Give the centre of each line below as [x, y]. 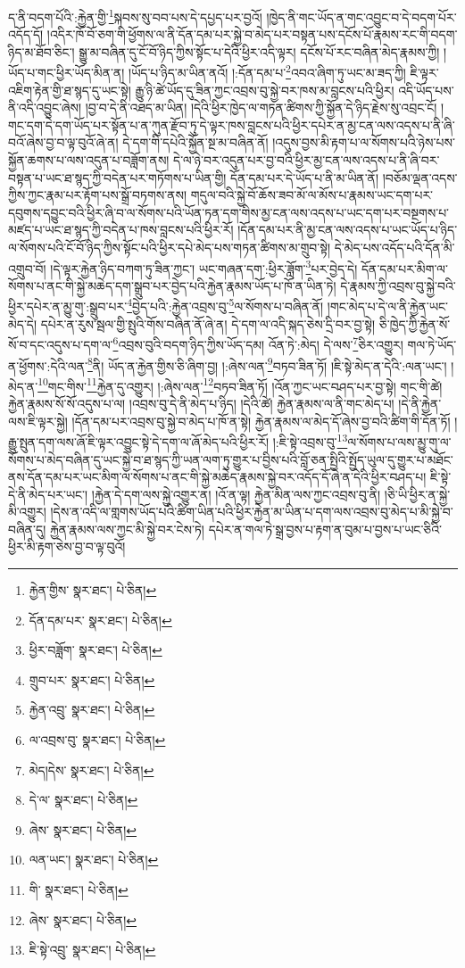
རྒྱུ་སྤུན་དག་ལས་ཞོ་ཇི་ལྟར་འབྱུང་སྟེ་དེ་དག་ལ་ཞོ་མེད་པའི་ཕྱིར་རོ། [139, 441]
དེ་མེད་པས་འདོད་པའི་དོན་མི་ [394, 248]
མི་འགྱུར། [27, 512]
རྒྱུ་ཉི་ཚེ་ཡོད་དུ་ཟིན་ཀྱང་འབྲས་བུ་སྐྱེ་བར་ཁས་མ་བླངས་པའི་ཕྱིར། [265, 90]
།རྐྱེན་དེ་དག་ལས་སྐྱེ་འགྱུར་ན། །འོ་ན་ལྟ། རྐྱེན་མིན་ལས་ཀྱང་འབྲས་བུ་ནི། [236, 494]
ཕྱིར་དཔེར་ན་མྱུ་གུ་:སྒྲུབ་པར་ [68, 306]
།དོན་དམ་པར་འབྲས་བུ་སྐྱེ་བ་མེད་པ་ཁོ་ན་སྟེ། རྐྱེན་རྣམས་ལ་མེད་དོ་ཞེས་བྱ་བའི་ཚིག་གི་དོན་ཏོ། [261, 421]
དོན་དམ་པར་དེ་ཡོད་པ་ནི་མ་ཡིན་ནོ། [305, 177]
